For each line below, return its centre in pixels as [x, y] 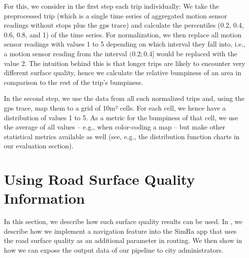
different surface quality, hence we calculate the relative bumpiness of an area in [123, 73]
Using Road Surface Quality [100, 179]
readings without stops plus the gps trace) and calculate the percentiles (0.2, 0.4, [124, 25]
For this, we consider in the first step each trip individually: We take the [112, 6]
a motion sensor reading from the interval [66, 53]
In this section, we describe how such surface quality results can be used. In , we [123, 221]
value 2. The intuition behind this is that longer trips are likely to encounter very [125, 63]
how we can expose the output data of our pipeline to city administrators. [114, 250]
